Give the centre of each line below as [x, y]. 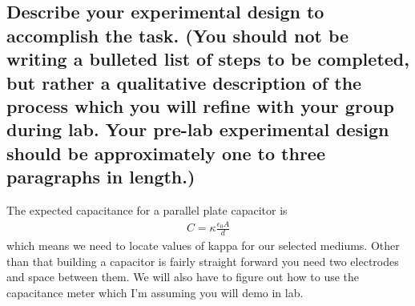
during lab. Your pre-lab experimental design [198, 129]
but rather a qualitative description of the [184, 82]
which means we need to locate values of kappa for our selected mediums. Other [203, 246]
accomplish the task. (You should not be [178, 35]
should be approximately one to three [166, 153]
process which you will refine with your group [200, 105]
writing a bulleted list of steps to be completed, [208, 59]
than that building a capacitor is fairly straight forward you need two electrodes [203, 261]
